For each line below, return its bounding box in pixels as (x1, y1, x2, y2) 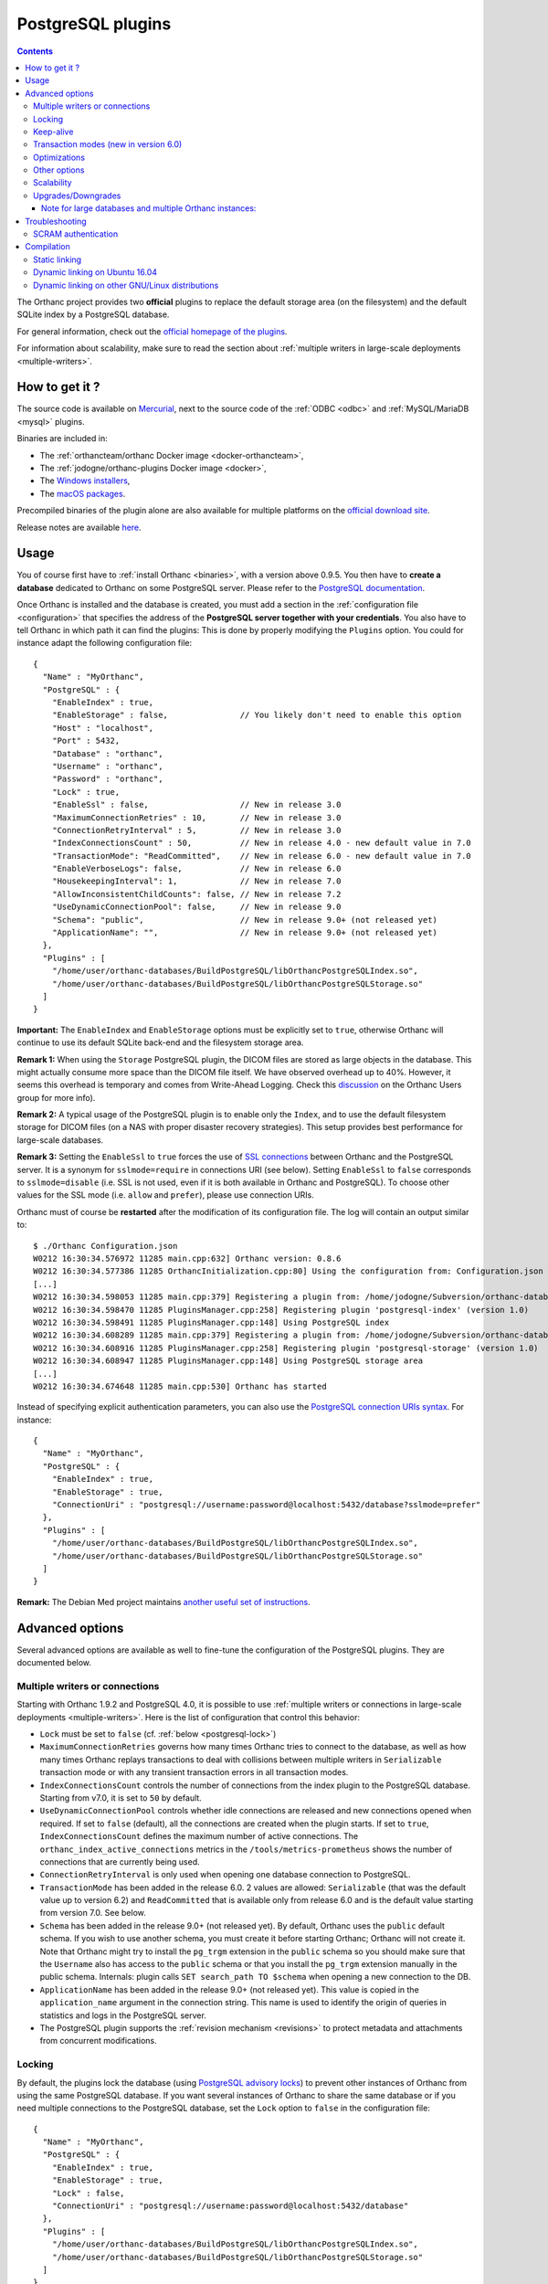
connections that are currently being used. (39, 1856, 200, 1867)
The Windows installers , (39, 475, 131, 486)
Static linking (33, 254, 82, 265)
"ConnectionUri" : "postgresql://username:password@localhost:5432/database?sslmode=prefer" (51, 1499, 481, 1510)
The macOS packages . (39, 488, 126, 499)
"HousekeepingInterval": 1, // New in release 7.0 (51, 876, 342, 886)
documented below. (16, 1657, 91, 1668)
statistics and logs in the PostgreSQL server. (39, 2010, 207, 2021)
